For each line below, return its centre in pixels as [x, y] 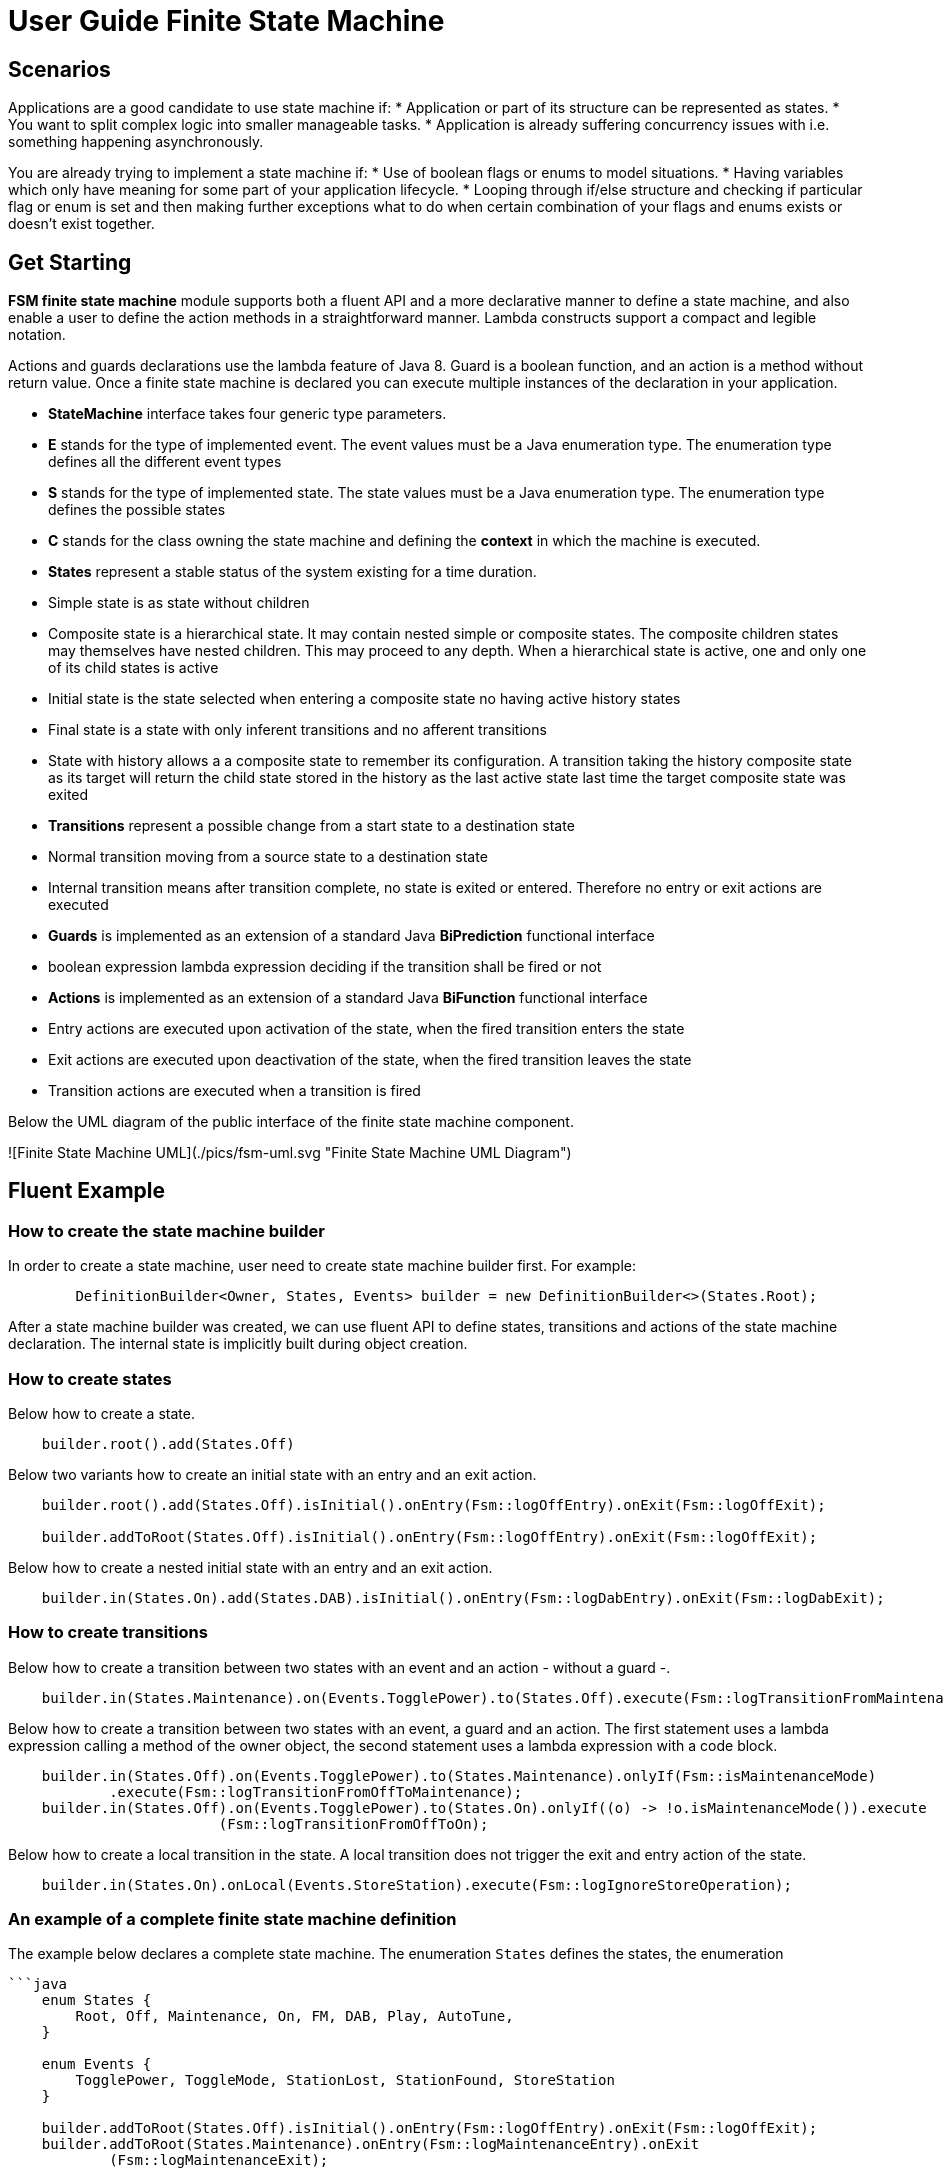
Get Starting [70, 262]
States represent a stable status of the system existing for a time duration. [292, 572]
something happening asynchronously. [136, 142]
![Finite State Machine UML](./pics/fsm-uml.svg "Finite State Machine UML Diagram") [290, 1153]
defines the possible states [137, 510]
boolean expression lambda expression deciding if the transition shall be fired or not [325, 967]
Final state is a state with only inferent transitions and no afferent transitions [297, 730]
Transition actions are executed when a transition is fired [234, 1091]
